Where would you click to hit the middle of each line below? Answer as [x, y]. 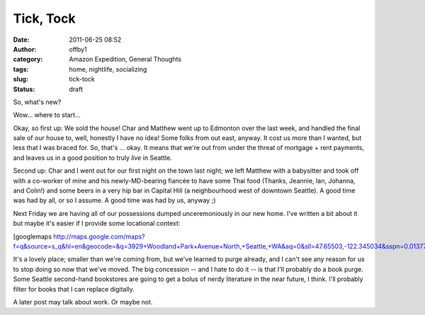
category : [28, 59]
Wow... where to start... [47, 115]
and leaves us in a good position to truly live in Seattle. [93, 157]
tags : [21, 69]
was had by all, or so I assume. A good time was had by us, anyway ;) [114, 200]
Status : [24, 89]
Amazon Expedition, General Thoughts [125, 59]
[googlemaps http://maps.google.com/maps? [79, 236]
